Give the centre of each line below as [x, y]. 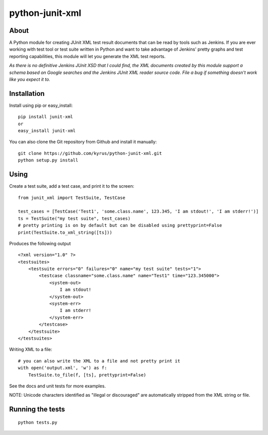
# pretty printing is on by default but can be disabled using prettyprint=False [120, 225]
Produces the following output [40, 243]
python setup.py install [48, 160]
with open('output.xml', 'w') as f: [63, 368]
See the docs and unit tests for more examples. [58, 386]
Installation [27, 94]
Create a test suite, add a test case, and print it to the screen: [72, 186]
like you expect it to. [30, 79]
